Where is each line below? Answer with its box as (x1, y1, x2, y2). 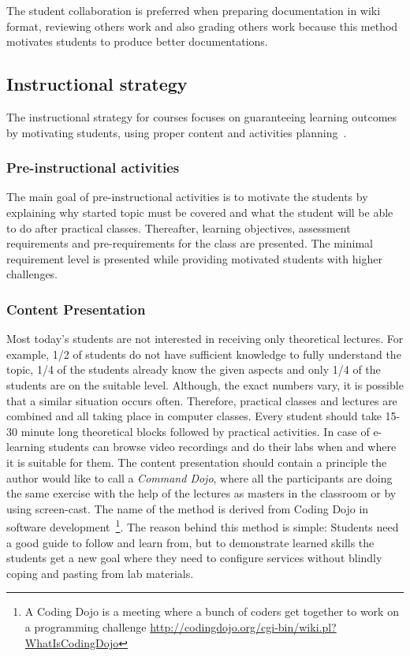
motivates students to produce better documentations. (6, 33, 268, 50)
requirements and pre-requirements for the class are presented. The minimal (6, 235, 373, 252)
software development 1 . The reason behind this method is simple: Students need (6, 516, 399, 535)
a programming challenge (24, 618, 147, 635)
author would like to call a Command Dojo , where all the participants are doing (6, 469, 393, 486)
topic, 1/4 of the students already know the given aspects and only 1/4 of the (6, 361, 381, 378)
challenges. (6, 266, 58, 282)
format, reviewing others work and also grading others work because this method (6, 17, 398, 34)
